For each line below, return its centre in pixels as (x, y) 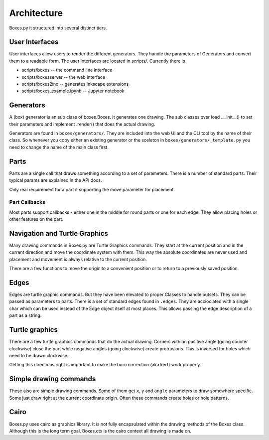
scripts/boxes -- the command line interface (67, 70)
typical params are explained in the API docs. (56, 180)
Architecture (36, 13)
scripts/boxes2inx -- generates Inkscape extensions (75, 84)
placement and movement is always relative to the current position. (78, 259)
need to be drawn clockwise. (39, 355)
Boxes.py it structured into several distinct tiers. (58, 28)
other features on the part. (36, 219)
